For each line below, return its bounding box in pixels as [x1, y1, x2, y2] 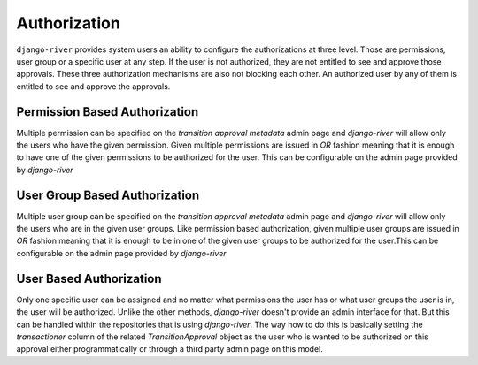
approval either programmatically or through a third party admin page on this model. [16, 344, 323, 354]
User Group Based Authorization [16, 187, 200, 202]
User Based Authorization [16, 270, 163, 286]
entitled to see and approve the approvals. [16, 80, 171, 92]
